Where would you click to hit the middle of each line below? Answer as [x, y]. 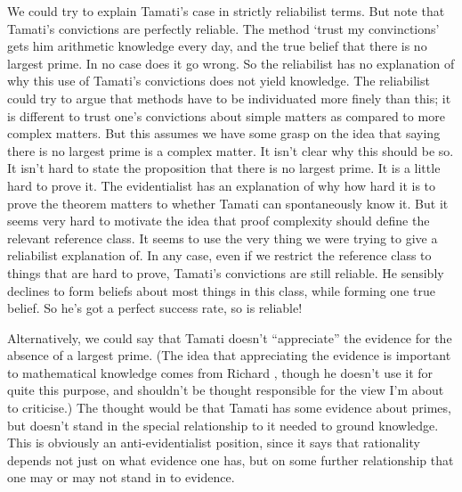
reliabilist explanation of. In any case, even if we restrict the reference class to [219, 255]
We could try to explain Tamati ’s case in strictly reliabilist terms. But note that [226, 11]
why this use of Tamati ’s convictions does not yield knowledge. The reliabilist [219, 81]
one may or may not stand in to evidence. [121, 477]
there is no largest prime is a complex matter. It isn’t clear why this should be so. [231, 150]
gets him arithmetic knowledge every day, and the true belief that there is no [217, 46]
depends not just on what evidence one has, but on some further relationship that [231, 459]
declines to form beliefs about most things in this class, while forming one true [221, 290]
